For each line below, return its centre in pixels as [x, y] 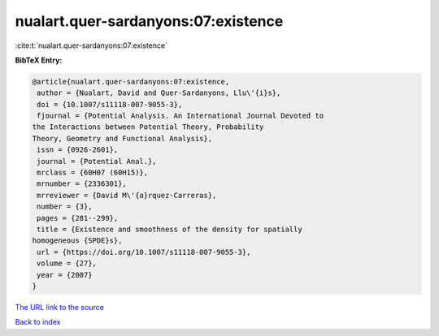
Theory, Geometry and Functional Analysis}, [122, 138]
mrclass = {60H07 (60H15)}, [93, 173]
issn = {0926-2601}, [78, 150]
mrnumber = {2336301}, [82, 184]
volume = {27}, [67, 263]
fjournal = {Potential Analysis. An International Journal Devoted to [180, 116]
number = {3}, [65, 207]
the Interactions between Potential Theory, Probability [148, 127]
